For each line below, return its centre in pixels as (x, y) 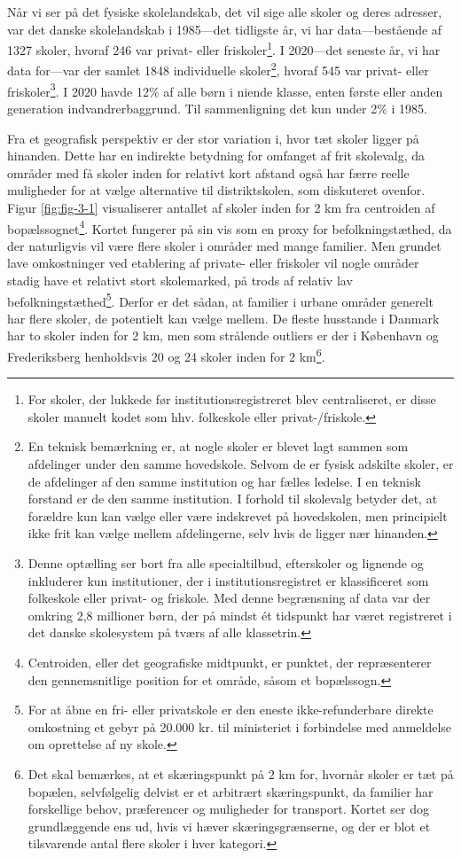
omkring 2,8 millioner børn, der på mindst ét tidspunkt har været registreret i (240, 615)
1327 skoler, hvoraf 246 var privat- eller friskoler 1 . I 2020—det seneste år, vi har (224, 48)
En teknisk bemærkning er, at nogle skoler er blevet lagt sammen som (218, 446)
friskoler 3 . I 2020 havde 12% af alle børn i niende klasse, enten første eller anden (225, 90)
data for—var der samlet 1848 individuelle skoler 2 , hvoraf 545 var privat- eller (218, 69)
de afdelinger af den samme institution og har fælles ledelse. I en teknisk (224, 481)
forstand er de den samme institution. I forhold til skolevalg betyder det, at (233, 499)
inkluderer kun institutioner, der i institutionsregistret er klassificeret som (228, 580)
